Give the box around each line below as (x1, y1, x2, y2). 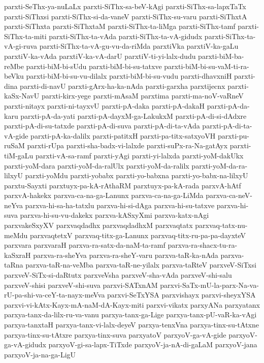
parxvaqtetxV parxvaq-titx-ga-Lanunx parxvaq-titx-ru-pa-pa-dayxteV (29, 229, 246, 240)
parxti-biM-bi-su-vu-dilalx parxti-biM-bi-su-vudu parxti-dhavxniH (26, 71, 232, 81)
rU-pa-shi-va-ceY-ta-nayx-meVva (4, 289, 105, 300)
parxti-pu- (218, 130, 249, 141)
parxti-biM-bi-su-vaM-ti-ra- (164, 60, 249, 71)
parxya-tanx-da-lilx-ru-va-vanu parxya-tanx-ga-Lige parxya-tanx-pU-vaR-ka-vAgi (4, 309, 257, 320)
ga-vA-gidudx (4, 339, 46, 350)
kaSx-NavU (4, 90, 40, 101)
